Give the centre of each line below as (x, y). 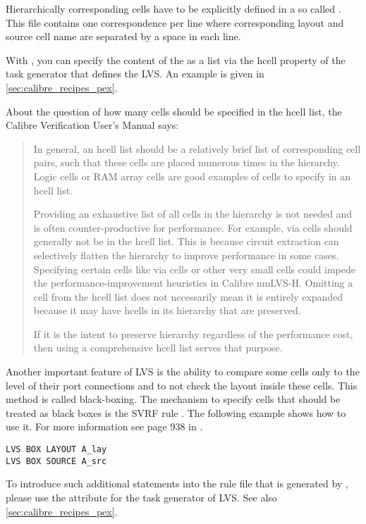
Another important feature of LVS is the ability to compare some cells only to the (183, 372)
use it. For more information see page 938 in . (104, 426)
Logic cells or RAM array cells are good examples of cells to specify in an (192, 176)
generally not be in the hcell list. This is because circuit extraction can (186, 241)
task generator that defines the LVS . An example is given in (135, 74)
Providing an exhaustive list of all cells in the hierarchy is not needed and (193, 214)
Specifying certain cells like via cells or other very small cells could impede (194, 269)
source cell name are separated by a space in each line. (123, 36)
